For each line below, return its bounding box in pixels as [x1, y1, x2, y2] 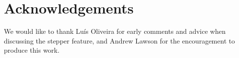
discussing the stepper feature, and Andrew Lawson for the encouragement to [4, 35, 235, 45]
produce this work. [4, 45, 60, 55]
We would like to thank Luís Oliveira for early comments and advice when [4, 26, 226, 36]
